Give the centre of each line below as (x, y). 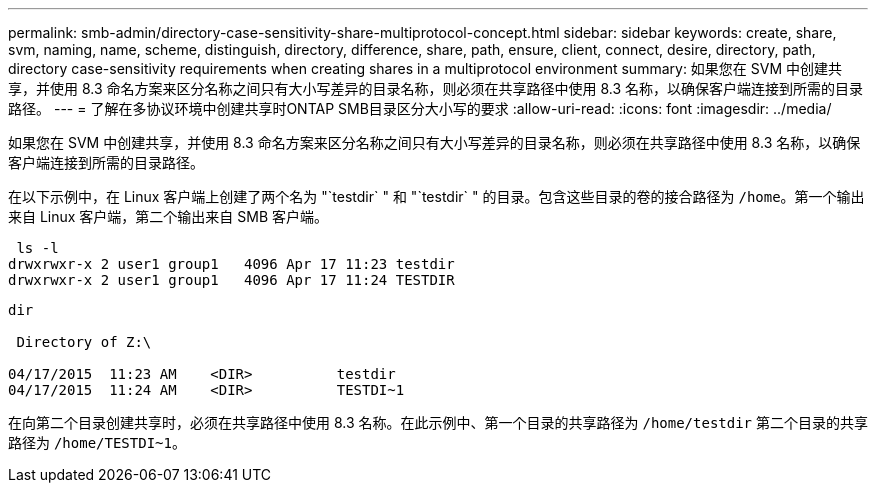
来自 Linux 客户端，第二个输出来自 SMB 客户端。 (168, 216)
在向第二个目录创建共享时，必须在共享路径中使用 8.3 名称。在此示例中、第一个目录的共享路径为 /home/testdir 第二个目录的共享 (438, 422)
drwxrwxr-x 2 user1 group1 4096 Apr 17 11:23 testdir (231, 264)
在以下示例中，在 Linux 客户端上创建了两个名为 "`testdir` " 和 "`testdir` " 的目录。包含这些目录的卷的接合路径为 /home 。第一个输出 (436, 196)
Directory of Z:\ (84, 342)
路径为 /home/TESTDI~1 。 (97, 442)
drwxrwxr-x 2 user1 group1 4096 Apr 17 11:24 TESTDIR (231, 280)
